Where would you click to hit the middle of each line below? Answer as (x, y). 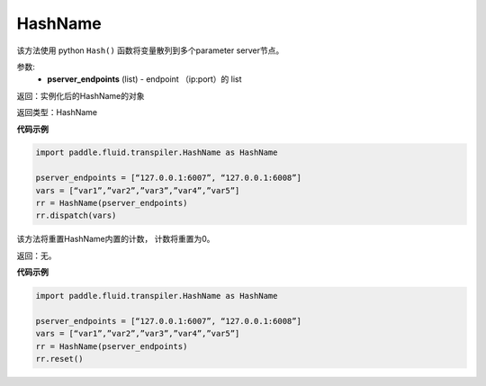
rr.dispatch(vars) (76, 215)
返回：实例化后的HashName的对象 (81, 95)
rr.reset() (59, 359)
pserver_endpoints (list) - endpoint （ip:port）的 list (144, 79)
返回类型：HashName (57, 112)
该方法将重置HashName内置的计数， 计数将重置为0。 (116, 239)
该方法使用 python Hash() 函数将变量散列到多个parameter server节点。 (150, 50)
